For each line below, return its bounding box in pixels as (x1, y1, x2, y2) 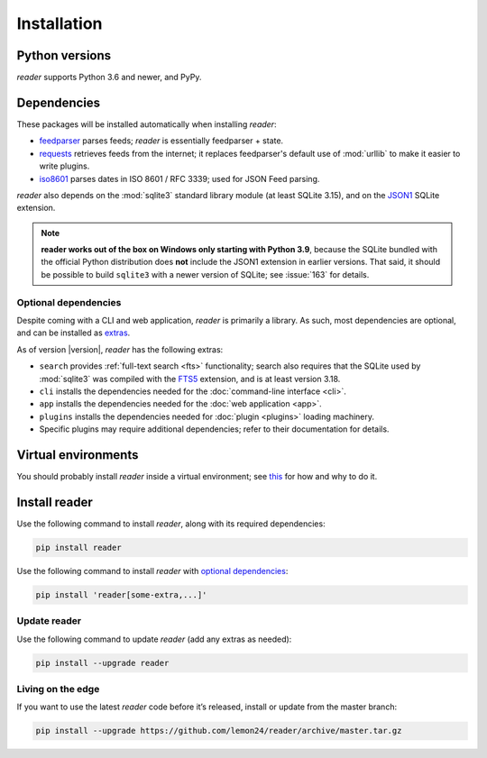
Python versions (16, 48, 112, 63)
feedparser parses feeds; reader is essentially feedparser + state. (39, 135, 284, 146)
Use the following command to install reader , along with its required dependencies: (16, 518, 326, 529)
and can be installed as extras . (16, 327, 131, 338)
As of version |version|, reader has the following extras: (16, 343, 224, 355)
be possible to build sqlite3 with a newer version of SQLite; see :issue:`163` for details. (41, 269, 370, 279)
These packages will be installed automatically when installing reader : (16, 118, 277, 130)
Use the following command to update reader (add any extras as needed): (16, 634, 292, 644)
